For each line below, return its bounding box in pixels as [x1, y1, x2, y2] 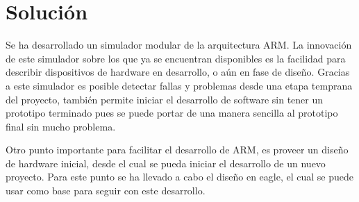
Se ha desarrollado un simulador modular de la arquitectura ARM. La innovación [6, 37, 352, 52]
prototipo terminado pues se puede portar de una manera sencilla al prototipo [6, 106, 338, 120]
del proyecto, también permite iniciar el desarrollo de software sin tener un [6, 92, 324, 106]
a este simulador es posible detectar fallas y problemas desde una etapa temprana [6, 78, 353, 92]
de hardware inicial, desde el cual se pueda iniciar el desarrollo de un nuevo [6, 155, 326, 170]
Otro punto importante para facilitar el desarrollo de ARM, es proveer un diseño [6, 142, 349, 157]
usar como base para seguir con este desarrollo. [6, 183, 206, 198]
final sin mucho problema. [6, 119, 116, 133]
